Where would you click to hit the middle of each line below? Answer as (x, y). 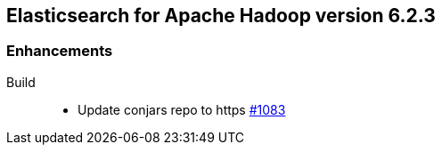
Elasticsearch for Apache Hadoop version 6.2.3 (221, 16)
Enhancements (60, 51)
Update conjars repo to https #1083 (182, 109)
